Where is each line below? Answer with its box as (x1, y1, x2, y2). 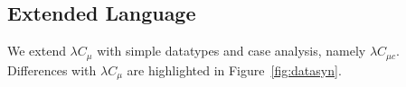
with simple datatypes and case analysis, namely (97, 41, 366, 60)
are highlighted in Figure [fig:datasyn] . (127, 60, 342, 79)
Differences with (7, 60, 97, 79)
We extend (7, 41, 66, 60)
